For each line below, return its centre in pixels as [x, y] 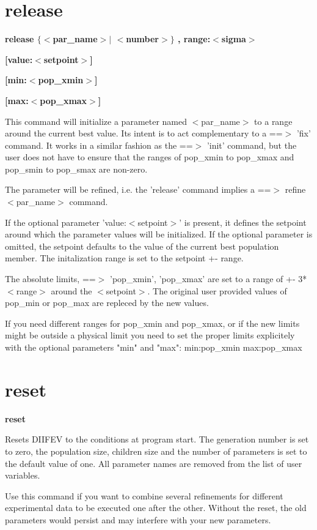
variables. [23, 475]
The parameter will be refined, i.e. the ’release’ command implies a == [138, 189]
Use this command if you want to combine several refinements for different [144, 495]
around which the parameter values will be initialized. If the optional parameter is [159, 234]
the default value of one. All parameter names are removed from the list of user [154, 463]
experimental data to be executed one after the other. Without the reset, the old [156, 508]
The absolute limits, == [50, 279]
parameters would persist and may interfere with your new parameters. [138, 519]
